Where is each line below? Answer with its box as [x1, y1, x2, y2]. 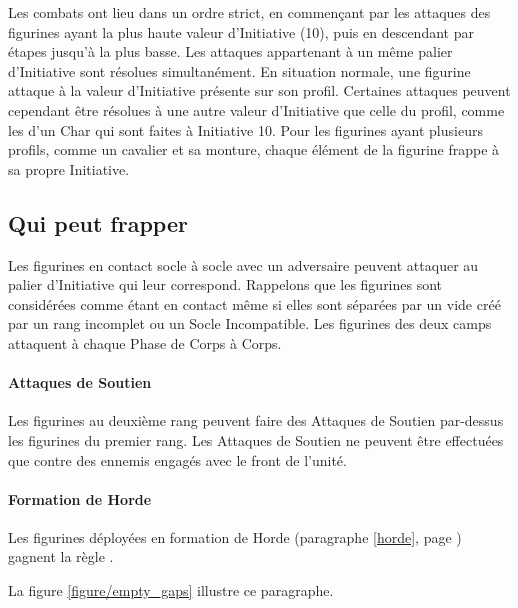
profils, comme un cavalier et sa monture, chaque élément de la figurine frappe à [8, 139, 500, 160]
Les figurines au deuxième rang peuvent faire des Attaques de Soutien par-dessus [8, 410, 504, 431]
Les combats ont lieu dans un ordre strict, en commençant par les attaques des [8, 2, 491, 22]
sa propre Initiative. [8, 158, 130, 179]
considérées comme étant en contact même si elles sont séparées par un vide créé [8, 293, 501, 314]
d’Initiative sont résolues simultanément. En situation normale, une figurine [8, 60, 471, 81]
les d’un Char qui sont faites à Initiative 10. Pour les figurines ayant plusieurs [8, 119, 483, 140]
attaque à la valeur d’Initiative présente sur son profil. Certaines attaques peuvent [8, 80, 511, 101]
